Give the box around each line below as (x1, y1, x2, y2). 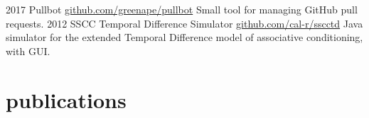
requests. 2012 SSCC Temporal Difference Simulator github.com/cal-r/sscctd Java (6, 16, 363, 30)
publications (6, 85, 127, 114)
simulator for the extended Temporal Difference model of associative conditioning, (6, 30, 363, 45)
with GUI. (6, 43, 50, 58)
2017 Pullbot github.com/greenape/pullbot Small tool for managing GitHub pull (6, 2, 358, 16)
